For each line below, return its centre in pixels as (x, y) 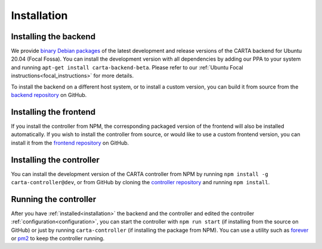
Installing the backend (53, 37)
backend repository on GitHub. (49, 95)
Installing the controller (55, 160)
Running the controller (54, 199)
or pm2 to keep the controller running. (58, 238)
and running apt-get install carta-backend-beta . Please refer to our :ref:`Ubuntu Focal (127, 67)
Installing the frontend (53, 112)
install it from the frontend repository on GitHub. (70, 143)
